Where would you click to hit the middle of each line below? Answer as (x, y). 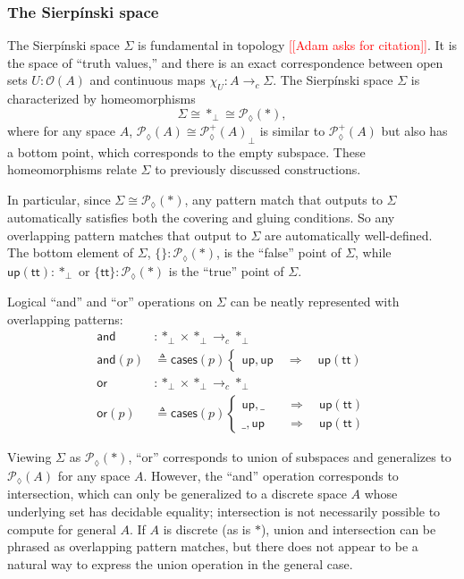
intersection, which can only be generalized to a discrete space (177, 494)
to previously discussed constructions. (258, 169)
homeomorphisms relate (72, 169)
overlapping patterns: (65, 319)
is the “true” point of (226, 270)
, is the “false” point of (279, 252)
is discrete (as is (207, 529)
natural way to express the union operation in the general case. (180, 563)
